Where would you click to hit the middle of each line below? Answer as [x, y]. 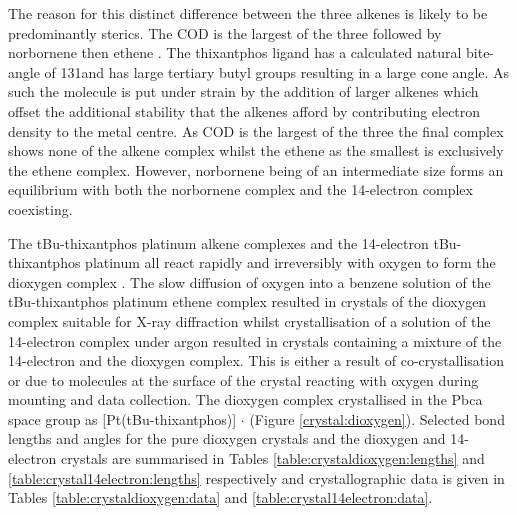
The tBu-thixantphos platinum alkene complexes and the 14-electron [218, 242]
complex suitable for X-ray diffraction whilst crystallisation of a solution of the [249, 320]
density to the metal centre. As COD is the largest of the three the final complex [256, 130]
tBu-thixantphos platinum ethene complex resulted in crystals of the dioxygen [247, 301]
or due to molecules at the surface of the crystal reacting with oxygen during [243, 379]
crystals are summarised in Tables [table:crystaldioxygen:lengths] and [272, 458]
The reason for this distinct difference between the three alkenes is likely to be [248, 13]
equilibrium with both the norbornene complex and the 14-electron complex [240, 189]
